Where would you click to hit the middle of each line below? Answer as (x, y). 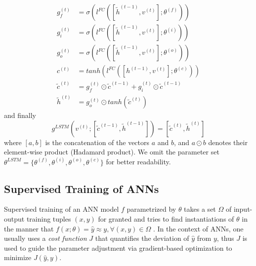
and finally (20, 115)
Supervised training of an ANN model (62, 209)
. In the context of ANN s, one (198, 228)
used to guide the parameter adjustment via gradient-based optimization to (118, 247)
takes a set (200, 209)
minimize (18, 257)
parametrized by (151, 209)
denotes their (228, 142)
